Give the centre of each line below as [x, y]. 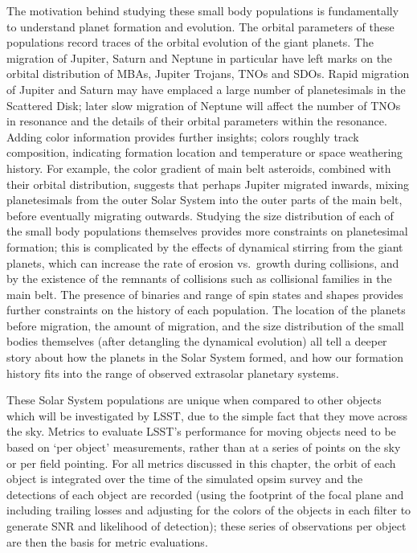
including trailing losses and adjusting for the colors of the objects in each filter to [209, 510]
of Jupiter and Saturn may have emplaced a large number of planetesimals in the [206, 89]
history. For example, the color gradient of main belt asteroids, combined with [199, 168]
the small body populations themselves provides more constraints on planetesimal [207, 231]
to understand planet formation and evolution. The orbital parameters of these [200, 26]
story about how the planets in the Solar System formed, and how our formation [205, 357]
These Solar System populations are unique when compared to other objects [194, 400]
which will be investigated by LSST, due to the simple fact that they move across [207, 415]
